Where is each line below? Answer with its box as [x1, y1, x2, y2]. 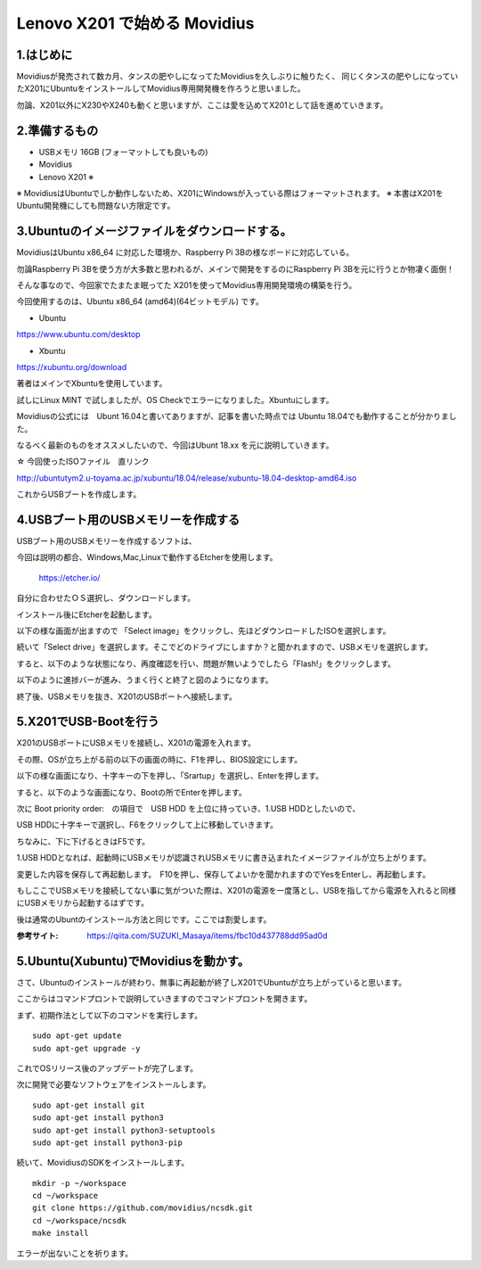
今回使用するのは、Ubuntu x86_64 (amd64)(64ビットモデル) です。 [16, 296, 265, 307]
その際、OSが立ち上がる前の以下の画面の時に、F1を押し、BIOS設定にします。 [16, 754, 303, 764]
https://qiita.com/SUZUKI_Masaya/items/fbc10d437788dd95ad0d [86, 930, 329, 941]
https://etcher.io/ [38, 572, 101, 583]
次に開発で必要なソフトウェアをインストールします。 [16, 1079, 211, 1090]
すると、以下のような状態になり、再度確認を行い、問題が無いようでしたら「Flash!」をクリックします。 [16, 658, 396, 669]
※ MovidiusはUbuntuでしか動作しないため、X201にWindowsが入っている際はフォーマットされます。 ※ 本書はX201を [16, 187, 444, 198]
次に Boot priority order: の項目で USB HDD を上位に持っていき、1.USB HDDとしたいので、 [16, 803, 361, 813]
